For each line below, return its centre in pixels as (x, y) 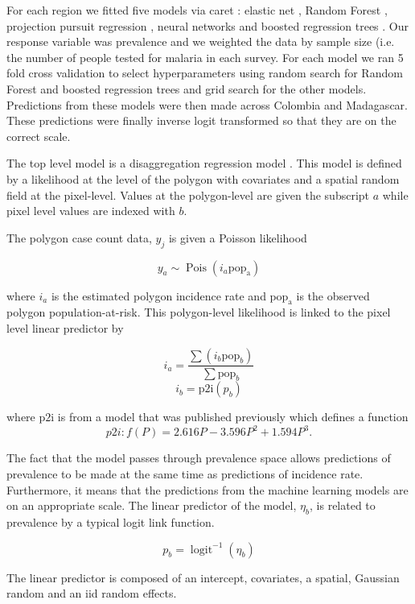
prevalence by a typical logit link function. (111, 522)
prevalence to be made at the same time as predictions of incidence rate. (185, 474)
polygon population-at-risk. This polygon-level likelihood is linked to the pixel (199, 312)
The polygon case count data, (79, 237)
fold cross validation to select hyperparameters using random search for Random (205, 73)
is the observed (333, 295)
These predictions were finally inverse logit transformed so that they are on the (201, 120)
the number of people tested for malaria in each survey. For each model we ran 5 (205, 57)
